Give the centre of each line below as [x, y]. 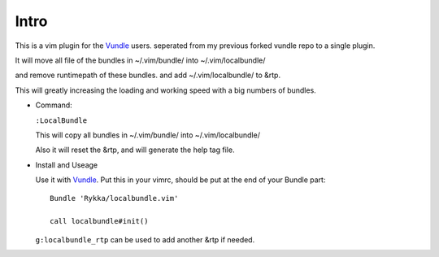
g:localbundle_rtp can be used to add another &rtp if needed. [145, 239]
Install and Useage [67, 165]
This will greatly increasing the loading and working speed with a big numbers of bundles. [165, 90]
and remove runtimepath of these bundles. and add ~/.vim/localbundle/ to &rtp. [148, 75]
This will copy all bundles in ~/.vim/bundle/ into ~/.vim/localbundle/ [148, 135]
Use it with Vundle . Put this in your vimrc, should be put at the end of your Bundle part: [180, 180]
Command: [54, 105]
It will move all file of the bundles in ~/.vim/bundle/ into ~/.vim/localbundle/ [140, 60]
